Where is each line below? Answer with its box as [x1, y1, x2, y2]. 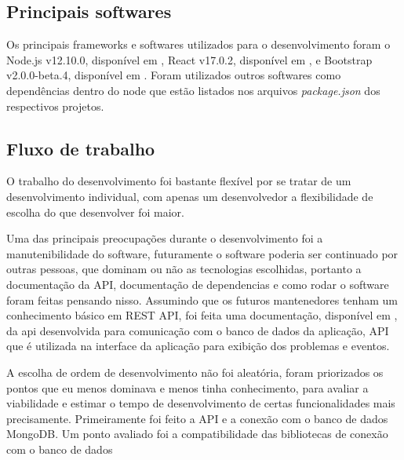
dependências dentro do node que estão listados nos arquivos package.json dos [6, 82, 380, 98]
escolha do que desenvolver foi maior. [6, 203, 184, 220]
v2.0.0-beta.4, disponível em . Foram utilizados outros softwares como [6, 67, 341, 83]
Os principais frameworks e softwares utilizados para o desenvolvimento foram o [6, 36, 391, 53]
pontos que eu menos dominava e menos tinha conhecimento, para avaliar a [6, 379, 369, 396]
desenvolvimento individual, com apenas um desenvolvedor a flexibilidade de [6, 188, 373, 204]
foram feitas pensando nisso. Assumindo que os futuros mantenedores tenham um [6, 291, 398, 308]
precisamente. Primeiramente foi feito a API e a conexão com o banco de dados [6, 410, 388, 426]
